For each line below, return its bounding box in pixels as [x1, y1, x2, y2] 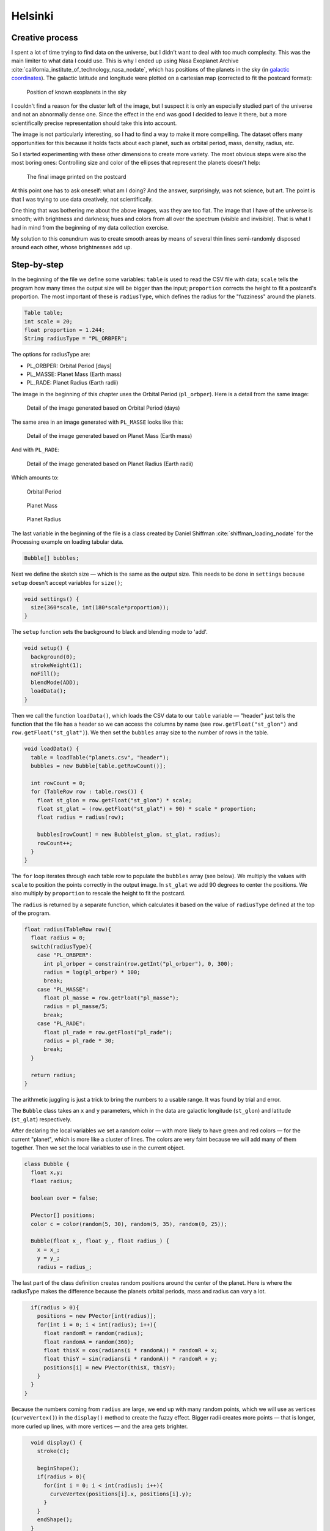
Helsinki [11, 9, 54, 23]
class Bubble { [24, 1160, 70, 1167]
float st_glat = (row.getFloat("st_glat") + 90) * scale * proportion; [37, 805, 257, 813]
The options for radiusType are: [11, 351, 91, 358]
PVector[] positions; [31, 1212, 96, 1219]
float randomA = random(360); [43, 1338, 134, 1345]
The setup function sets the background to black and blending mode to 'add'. [11, 628, 208, 636]
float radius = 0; [31, 935, 86, 941]
